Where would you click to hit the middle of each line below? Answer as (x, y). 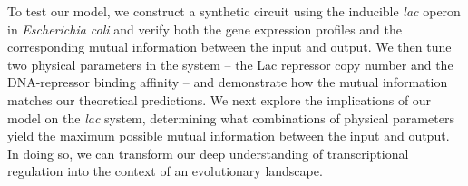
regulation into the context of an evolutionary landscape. (165, 171)
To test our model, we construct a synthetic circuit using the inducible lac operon (234, 11)
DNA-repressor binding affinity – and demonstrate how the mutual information (228, 82)
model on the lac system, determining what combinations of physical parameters (231, 117)
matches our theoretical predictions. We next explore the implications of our (219, 99)
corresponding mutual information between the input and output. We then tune (229, 47)
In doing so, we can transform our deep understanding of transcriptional (208, 153)
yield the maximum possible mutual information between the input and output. (229, 136)
